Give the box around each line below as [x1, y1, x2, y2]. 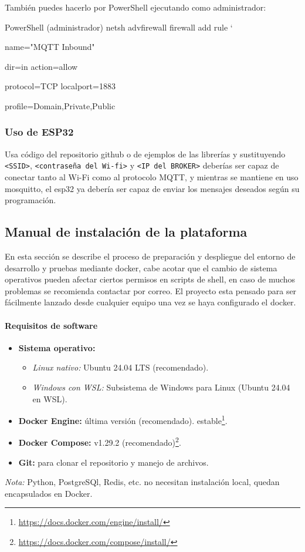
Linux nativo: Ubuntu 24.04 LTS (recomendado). [32, 361, 209, 373]
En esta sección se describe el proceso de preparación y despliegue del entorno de [5, 250, 296, 262]
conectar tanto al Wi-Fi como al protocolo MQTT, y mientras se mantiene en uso [5, 171, 299, 183]
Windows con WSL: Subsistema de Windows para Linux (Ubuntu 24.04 [32, 381, 290, 393]
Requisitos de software [5, 319, 98, 331]
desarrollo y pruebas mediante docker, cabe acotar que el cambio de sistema [5, 261, 277, 274]
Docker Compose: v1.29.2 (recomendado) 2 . [18, 435, 181, 449]
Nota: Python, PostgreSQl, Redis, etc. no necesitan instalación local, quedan [5, 476, 280, 488]
